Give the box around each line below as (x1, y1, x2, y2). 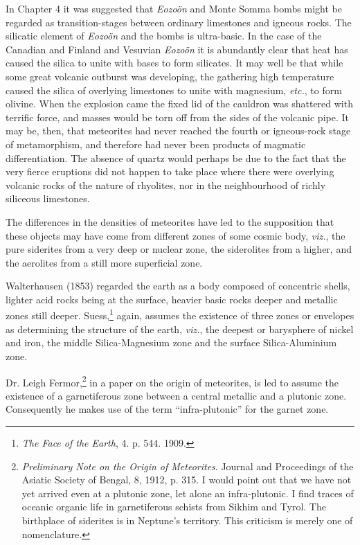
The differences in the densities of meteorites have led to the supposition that (6, 214, 334, 229)
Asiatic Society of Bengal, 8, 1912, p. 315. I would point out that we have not (21, 472, 352, 487)
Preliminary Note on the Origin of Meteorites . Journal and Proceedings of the (21, 458, 354, 473)
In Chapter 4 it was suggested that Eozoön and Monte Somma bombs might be (6, 1, 342, 15)
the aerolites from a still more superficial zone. (6, 255, 203, 269)
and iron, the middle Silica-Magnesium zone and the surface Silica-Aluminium (6, 335, 337, 350)
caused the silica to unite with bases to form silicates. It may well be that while (6, 55, 343, 70)
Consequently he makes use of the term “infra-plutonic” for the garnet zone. (6, 402, 329, 416)
